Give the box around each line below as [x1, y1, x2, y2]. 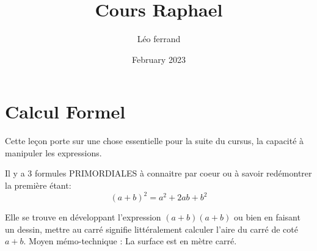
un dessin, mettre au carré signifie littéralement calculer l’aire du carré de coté [5, 222, 299, 235]
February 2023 [132, 53, 186, 65]
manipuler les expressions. [5, 146, 102, 159]
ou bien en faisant [233, 211, 301, 224]
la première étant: [5, 179, 71, 192]
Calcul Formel [5, 99, 126, 124]
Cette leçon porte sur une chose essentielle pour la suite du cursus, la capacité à [5, 134, 304, 147]
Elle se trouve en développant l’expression [5, 211, 161, 224]
